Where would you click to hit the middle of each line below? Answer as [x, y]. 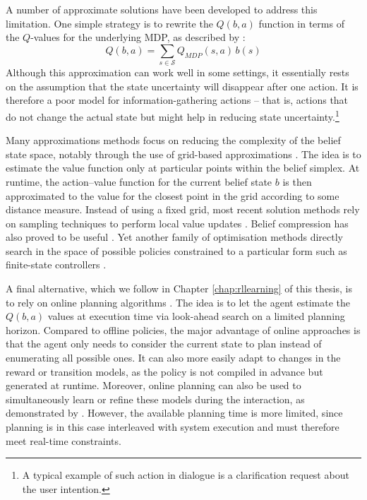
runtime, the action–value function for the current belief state [139, 181]
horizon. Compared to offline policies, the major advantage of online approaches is [183, 329]
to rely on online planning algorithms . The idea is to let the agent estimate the [178, 302]
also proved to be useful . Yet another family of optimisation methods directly [175, 237]
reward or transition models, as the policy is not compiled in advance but [164, 371]
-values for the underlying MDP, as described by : [138, 37]
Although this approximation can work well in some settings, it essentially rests [178, 72]
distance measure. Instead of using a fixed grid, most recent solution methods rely [183, 209]
